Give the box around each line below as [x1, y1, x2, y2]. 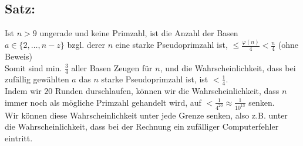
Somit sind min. [5, 61, 62, 74]
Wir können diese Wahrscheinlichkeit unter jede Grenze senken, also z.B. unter [5, 109, 288, 121]
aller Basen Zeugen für [71, 61, 153, 74]
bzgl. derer [67, 39, 106, 51]
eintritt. [5, 131, 33, 144]
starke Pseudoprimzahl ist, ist [101, 73, 208, 85]
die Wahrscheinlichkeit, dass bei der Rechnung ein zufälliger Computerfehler [5, 120, 279, 133]
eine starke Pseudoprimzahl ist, [115, 39, 228, 51]
